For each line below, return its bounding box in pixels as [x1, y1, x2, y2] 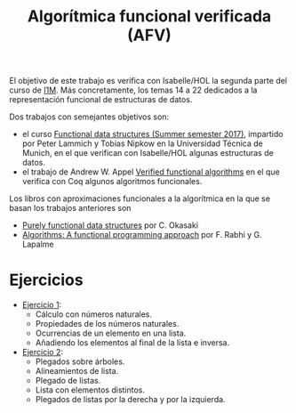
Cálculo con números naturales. [35, 309, 153, 320]
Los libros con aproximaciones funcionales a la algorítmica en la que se [9, 193, 271, 204]
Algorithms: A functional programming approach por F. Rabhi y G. [21, 230, 262, 240]
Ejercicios [9, 270, 84, 290]
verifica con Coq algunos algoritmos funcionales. [21, 176, 203, 187]
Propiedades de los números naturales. [35, 319, 180, 329]
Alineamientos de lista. [35, 366, 119, 377]
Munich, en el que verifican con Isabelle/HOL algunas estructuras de [21, 148, 274, 158]
